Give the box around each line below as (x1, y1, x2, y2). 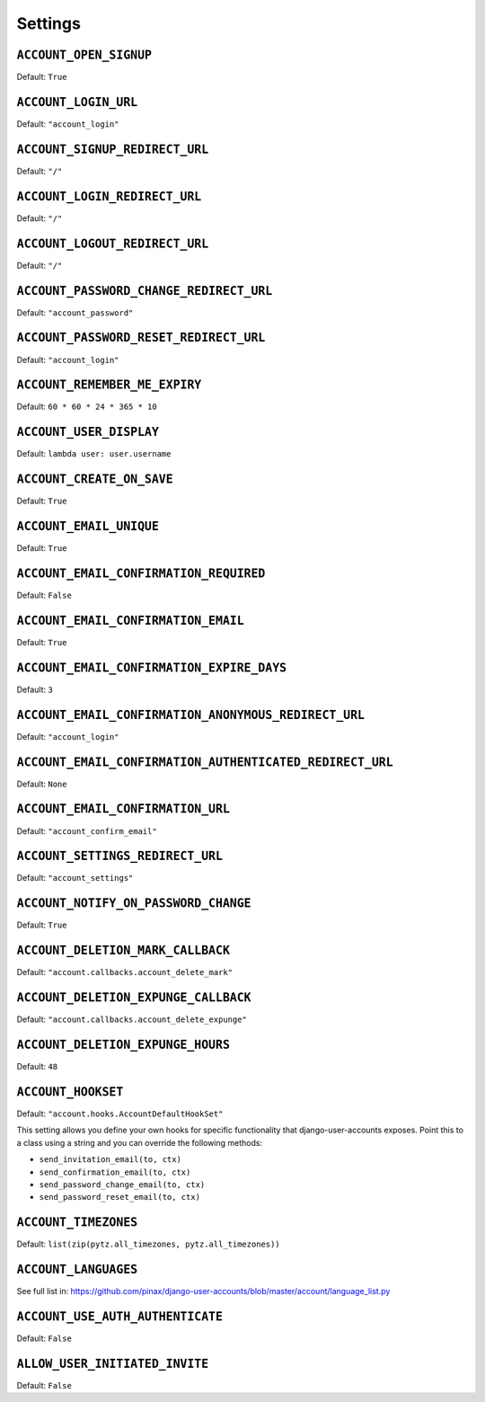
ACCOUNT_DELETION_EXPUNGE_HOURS (16, 1038, 231, 1051)
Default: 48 (16, 1061, 58, 1072)
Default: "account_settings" (16, 873, 134, 883)
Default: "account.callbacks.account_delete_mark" (16, 967, 234, 978)
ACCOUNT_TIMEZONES (16, 1215, 138, 1230)
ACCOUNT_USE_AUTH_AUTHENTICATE (16, 1309, 224, 1324)
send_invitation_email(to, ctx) (39, 1155, 181, 1165)
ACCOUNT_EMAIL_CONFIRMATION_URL (16, 802, 231, 817)
